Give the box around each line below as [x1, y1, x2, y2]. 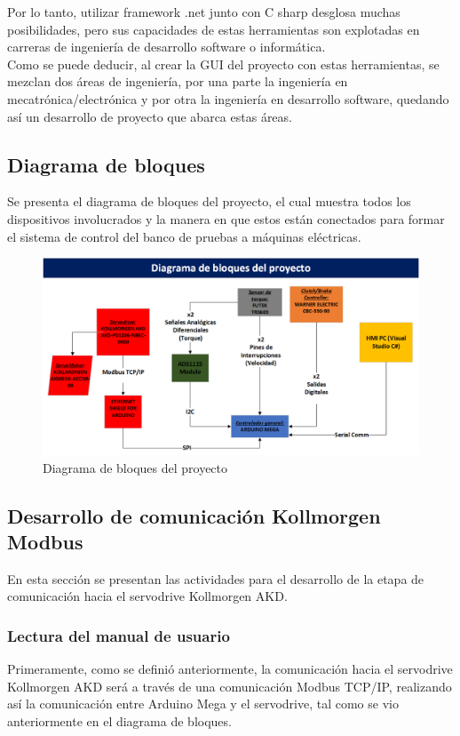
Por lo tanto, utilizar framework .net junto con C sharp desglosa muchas [7, 3, 401, 20]
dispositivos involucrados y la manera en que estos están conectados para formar [7, 209, 445, 228]
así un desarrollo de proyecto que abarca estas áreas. [7, 107, 292, 125]
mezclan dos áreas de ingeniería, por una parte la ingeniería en [7, 72, 348, 91]
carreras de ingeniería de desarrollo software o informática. [7, 37, 326, 56]
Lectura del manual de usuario [7, 624, 230, 646]
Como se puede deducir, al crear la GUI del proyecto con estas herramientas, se [7, 54, 440, 73]
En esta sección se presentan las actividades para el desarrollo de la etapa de [7, 569, 424, 588]
